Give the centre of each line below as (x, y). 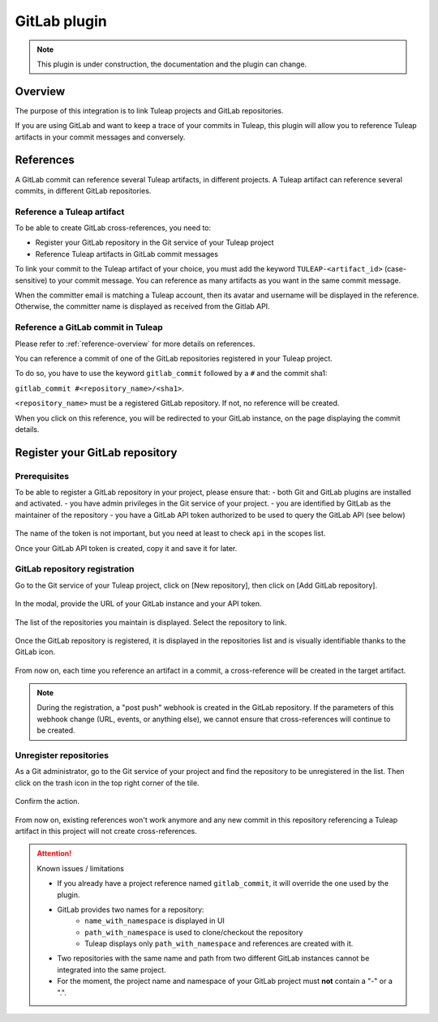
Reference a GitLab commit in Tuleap (89, 327)
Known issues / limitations (81, 868)
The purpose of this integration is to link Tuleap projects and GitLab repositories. (149, 110)
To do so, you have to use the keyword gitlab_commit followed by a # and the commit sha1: (171, 374)
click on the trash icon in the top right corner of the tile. (107, 783)
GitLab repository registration (75, 569)
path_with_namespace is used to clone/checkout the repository (194, 932)
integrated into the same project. (112, 969)
